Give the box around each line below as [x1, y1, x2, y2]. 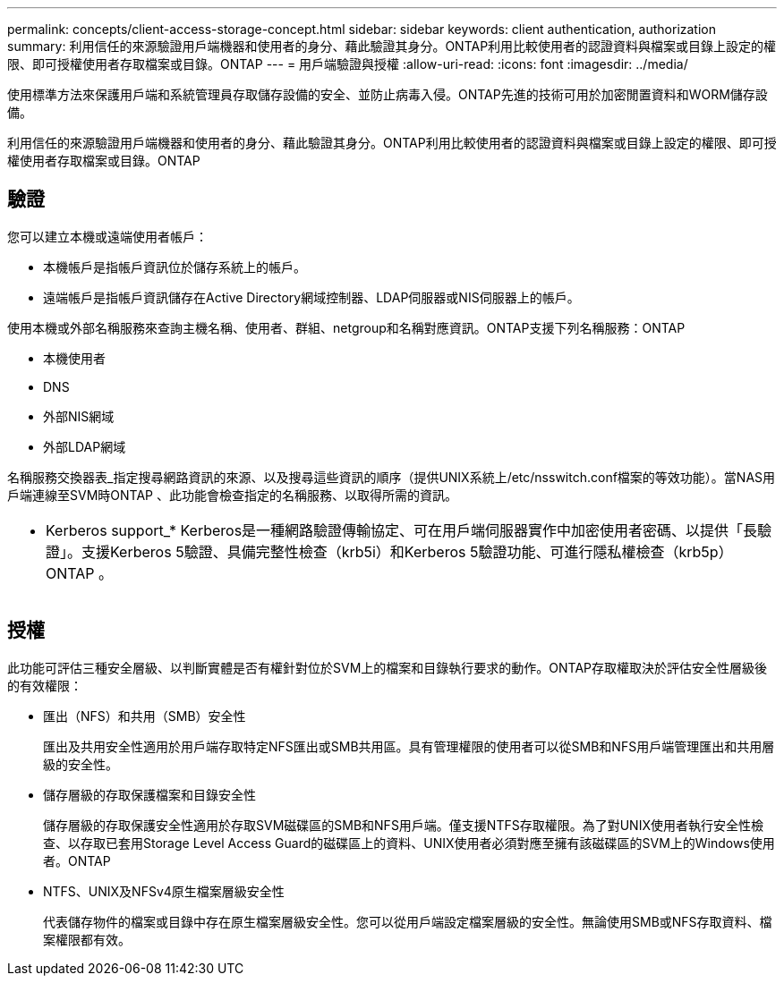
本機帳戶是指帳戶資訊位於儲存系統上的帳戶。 [43, 258, 306, 275]
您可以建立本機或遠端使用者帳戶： [7, 228, 208, 244]
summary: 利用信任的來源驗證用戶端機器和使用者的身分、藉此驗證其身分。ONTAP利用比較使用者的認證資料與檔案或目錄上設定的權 [7, 38, 777, 54]
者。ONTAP [43, 852, 111, 869]
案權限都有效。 [43, 931, 131, 947]
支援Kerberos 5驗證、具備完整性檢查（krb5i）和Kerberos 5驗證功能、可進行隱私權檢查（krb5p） [81, 542, 733, 561]
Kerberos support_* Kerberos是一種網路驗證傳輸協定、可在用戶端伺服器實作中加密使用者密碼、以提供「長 [46, 521, 758, 539]
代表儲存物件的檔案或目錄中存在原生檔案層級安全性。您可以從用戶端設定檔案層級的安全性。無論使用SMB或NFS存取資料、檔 [43, 913, 772, 929]
